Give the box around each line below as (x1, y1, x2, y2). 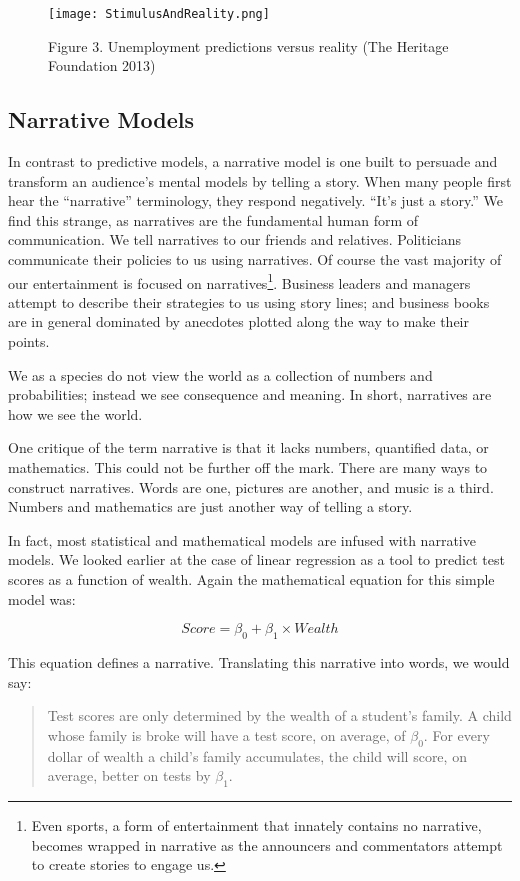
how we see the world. (8, 403, 143, 424)
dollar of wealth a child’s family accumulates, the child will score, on (47, 745, 467, 766)
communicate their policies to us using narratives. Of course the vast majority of (8, 249, 502, 270)
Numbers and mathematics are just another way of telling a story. (8, 496, 413, 517)
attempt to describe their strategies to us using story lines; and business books (8, 291, 490, 312)
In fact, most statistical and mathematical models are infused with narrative (8, 529, 476, 550)
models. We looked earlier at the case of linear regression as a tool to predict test (8, 549, 505, 570)
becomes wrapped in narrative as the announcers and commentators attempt (31, 834, 503, 855)
